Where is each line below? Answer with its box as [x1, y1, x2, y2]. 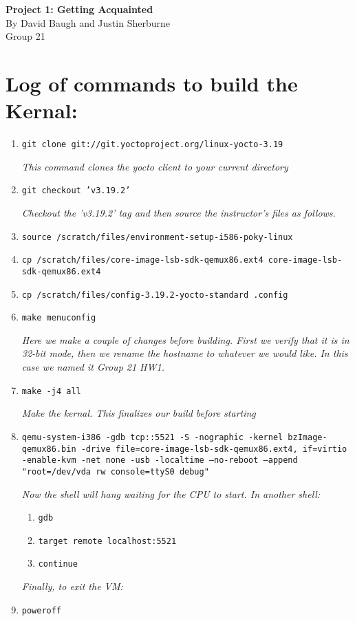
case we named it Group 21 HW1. [21, 360, 164, 374]
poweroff [21, 605, 62, 615]
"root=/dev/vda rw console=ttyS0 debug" [21, 466, 209, 477]
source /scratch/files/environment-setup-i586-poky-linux [21, 232, 293, 242]
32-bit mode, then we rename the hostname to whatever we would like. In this [21, 346, 348, 360]
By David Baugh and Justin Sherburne [6, 15, 170, 30]
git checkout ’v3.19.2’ [21, 186, 131, 196]
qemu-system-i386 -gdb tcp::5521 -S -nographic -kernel [21, 432, 283, 442]
